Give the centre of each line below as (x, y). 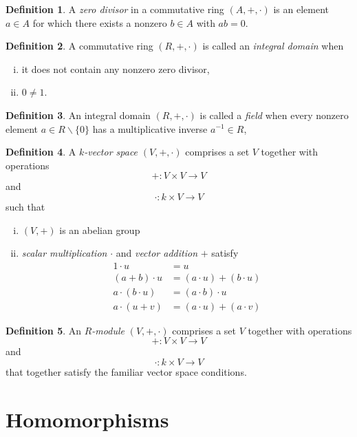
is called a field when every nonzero (274, 115)
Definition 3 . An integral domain (78, 115)
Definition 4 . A (41, 152)
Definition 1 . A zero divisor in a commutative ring (115, 9)
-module (108, 330)
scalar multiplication (64, 253)
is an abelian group (100, 230)
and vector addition (156, 253)
